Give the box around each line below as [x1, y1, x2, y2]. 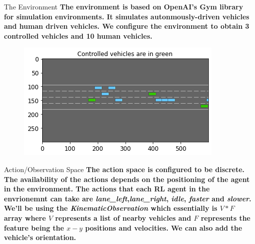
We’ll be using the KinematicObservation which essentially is [4, 203, 217, 213]
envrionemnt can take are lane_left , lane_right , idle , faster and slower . [4, 193, 252, 203]
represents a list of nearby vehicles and [55, 212, 191, 223]
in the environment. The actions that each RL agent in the [4, 183, 210, 194]
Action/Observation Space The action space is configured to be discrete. [4, 164, 245, 174]
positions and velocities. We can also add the [85, 222, 242, 233]
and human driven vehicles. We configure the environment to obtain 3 [4, 21, 250, 31]
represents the [200, 212, 251, 223]
